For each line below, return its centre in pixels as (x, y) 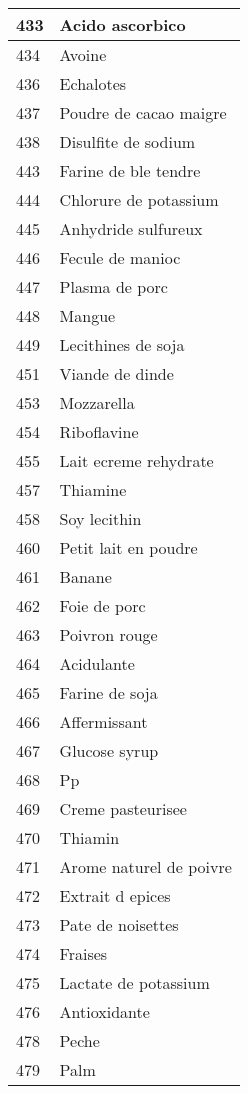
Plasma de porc (113, 286)
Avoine (83, 54)
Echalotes (93, 83)
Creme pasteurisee (123, 808)
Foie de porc (102, 605)
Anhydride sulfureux (131, 228)
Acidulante (97, 663)
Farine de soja (108, 692)
